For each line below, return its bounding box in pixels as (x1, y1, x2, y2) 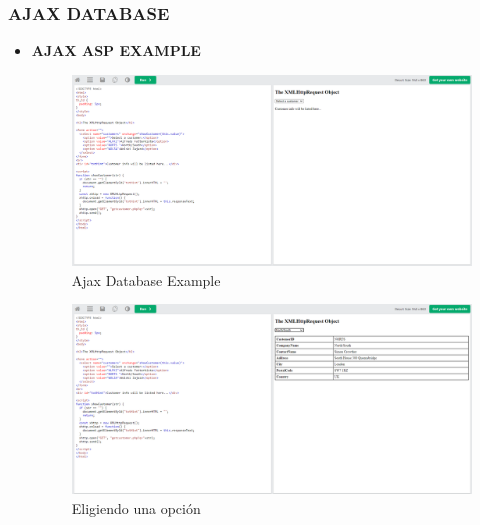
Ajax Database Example (71, 269, 221, 290)
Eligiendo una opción (71, 497, 201, 518)
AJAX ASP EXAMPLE (31, 40, 201, 61)
